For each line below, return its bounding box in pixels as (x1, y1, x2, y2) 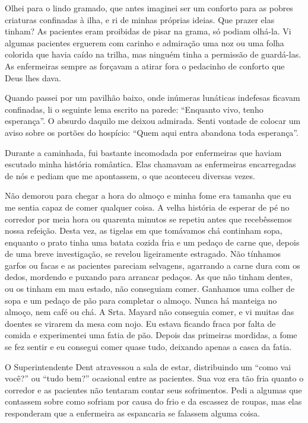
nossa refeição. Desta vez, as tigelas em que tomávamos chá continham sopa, (5, 224, 282, 237)
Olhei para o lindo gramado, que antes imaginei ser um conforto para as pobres (5, 2, 293, 14)
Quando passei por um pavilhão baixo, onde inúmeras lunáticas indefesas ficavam (5, 91, 300, 104)
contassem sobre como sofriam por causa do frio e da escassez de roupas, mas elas (5, 395, 302, 408)
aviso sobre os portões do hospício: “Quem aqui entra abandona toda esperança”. (5, 126, 299, 138)
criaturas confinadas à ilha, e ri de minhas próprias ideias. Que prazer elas (5, 13, 275, 26)
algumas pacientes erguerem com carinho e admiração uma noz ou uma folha (5, 36, 284, 49)
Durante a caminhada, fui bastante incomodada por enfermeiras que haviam (5, 146, 282, 158)
